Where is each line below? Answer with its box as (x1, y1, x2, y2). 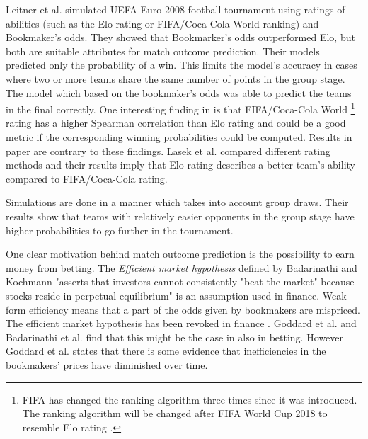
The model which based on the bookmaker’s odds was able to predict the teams (6, 85, 352, 100)
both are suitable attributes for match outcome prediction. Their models (6, 43, 320, 58)
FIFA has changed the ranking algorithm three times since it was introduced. (22, 392, 357, 406)
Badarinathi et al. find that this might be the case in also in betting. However (6, 329, 343, 344)
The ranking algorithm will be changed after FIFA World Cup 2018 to (22, 406, 328, 421)
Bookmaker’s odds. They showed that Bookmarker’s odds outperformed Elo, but (6, 30, 355, 45)
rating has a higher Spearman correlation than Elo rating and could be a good (6, 115, 346, 130)
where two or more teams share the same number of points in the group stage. (6, 71, 345, 86)
